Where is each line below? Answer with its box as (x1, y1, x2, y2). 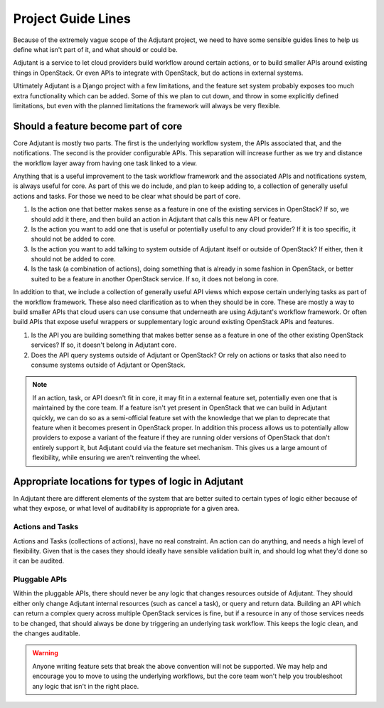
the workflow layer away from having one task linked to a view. (13, 159, 198, 167)
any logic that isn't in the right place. (32, 682, 139, 690)
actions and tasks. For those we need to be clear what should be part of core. (13, 192, 241, 200)
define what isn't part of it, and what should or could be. (13, 45, 178, 53)
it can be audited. (13, 556, 65, 566)
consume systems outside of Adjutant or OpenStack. (31, 360, 186, 369)
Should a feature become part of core (13, 120, 183, 132)
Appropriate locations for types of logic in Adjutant (13, 475, 244, 487)
